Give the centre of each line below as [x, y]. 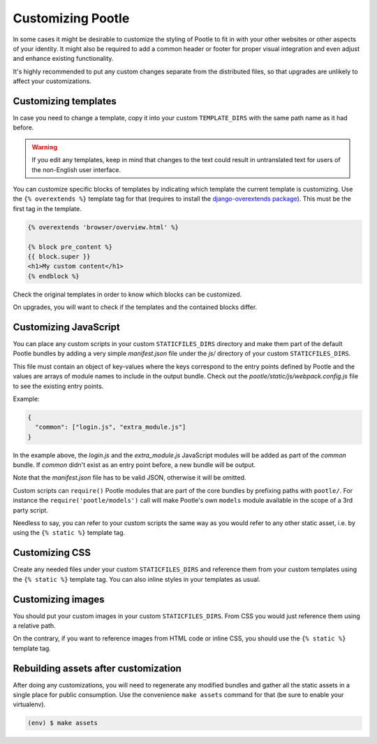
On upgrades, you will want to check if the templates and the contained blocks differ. [135, 307]
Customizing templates [65, 101]
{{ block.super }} [59, 256]
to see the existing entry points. [58, 386]
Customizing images [59, 599]
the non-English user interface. [76, 170]
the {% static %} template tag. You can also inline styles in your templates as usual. [137, 579]
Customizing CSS [52, 553]
